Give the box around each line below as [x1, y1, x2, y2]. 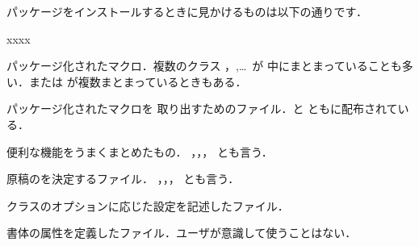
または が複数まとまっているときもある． [28, 73, 247, 90]
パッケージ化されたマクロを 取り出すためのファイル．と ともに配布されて [6, 100, 398, 117]
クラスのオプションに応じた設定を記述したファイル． [6, 197, 289, 214]
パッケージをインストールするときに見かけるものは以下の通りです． [6, 3, 367, 19]
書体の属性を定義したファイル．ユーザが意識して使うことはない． [6, 224, 357, 241]
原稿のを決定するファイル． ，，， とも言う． [6, 170, 240, 187]
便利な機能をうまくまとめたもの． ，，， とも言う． [6, 143, 273, 160]
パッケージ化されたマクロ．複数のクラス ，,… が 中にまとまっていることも [6, 57, 402, 74]
